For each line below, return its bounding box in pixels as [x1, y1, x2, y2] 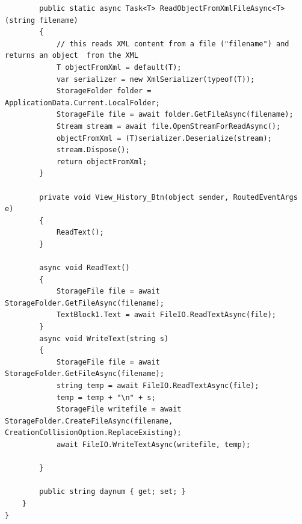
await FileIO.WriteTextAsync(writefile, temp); [56, 440, 251, 449]
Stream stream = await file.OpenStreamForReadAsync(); [56, 122, 281, 131]
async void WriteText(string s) [39, 334, 169, 343]
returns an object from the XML [5, 51, 138, 60]
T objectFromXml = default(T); [56, 63, 182, 72]
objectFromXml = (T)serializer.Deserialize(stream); [56, 134, 272, 143]
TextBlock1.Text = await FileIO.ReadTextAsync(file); [56, 310, 277, 319]
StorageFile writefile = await [56, 405, 182, 414]
